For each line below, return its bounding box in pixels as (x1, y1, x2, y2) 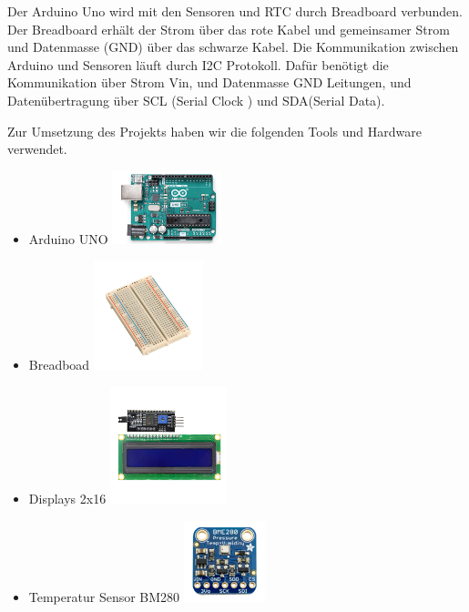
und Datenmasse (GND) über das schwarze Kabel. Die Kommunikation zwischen (7, 37, 459, 56)
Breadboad (28, 355, 90, 374)
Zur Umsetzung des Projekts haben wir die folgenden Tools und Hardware (7, 121, 422, 140)
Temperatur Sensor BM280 (28, 586, 180, 606)
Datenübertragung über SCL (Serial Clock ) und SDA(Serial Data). (7, 90, 385, 109)
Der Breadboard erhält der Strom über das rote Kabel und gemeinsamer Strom (7, 19, 450, 38)
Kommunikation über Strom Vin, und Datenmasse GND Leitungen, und (7, 73, 412, 92)
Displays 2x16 (28, 488, 107, 507)
